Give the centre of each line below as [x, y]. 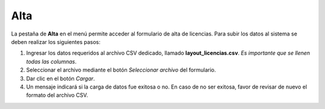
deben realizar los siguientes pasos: [56, 42]
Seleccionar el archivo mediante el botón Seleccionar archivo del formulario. [121, 70]
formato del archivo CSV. [57, 95]
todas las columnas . [51, 61]
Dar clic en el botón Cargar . [61, 78]
